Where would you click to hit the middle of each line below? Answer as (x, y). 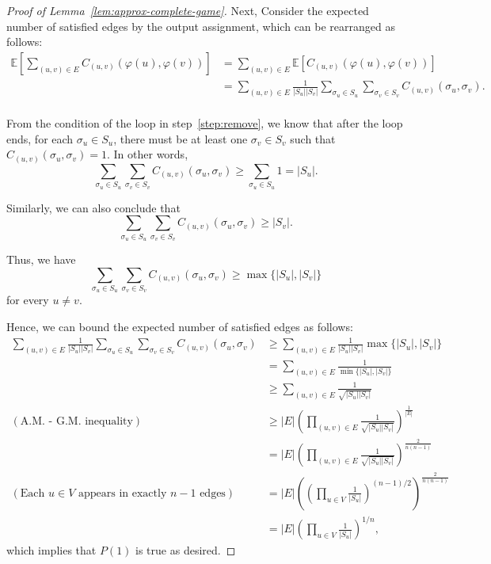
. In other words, (147, 154)
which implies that (51, 550)
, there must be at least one (181, 138)
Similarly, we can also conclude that (93, 207)
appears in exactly (122, 493)
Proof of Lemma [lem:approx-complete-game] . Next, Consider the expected (188, 10)
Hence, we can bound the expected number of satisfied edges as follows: (180, 326)
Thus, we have (41, 259)
